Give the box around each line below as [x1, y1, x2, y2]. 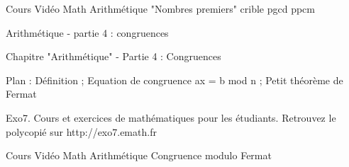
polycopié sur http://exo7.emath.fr [6, 124, 157, 139]
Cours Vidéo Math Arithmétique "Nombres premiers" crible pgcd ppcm [6, 1, 315, 16]
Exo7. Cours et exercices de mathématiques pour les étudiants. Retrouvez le [6, 110, 336, 125]
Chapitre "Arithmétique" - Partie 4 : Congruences [6, 49, 221, 64]
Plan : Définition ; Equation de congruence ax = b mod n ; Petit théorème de [6, 72, 343, 87]
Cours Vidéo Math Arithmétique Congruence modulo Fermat [6, 148, 272, 163]
